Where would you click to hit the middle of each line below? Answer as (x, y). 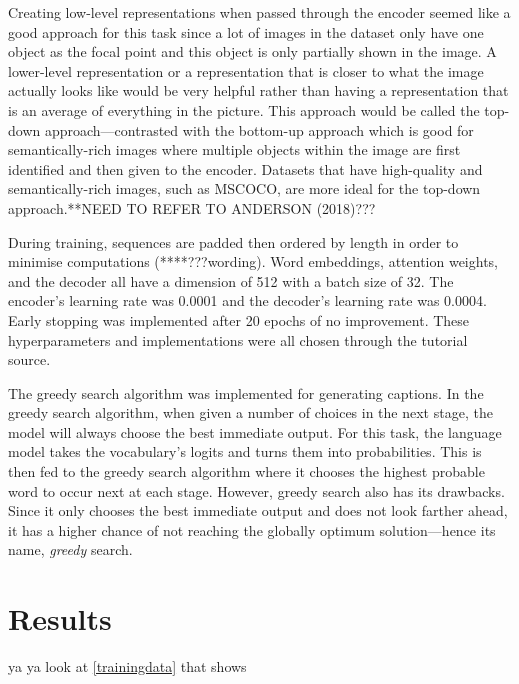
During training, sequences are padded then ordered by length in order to (233, 241)
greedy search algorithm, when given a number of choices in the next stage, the (250, 412)
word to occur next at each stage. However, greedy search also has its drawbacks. (256, 490)
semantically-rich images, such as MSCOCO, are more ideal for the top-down (244, 188)
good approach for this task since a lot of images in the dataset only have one (246, 31)
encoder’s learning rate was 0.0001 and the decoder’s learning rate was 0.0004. (247, 300)
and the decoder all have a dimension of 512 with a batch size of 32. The (231, 280)
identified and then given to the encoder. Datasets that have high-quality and (245, 168)
